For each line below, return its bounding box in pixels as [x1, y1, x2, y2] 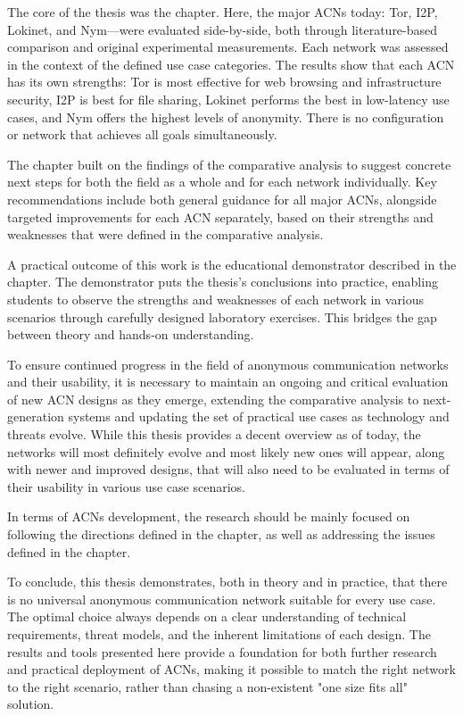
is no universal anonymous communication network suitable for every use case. [7, 589, 436, 608]
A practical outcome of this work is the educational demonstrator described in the [7, 254, 457, 273]
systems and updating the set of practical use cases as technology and [68, 407, 450, 426]
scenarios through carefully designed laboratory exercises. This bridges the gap [7, 307, 437, 326]
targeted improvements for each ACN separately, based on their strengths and [7, 207, 434, 226]
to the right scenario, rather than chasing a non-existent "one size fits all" [7, 677, 408, 695]
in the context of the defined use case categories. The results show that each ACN [7, 54, 455, 73]
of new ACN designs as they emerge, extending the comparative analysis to [7, 389, 419, 408]
